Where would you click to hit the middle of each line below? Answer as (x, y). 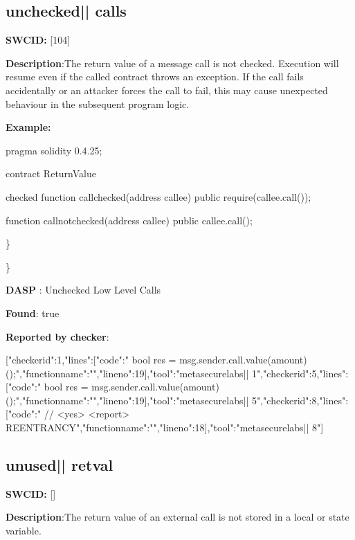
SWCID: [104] (38, 40)
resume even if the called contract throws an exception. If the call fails (155, 76)
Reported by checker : (57, 336)
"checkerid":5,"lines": (306, 373)
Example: (28, 127)
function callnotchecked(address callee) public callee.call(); (129, 220)
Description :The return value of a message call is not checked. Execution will (172, 63)
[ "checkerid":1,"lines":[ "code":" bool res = (91, 360)
